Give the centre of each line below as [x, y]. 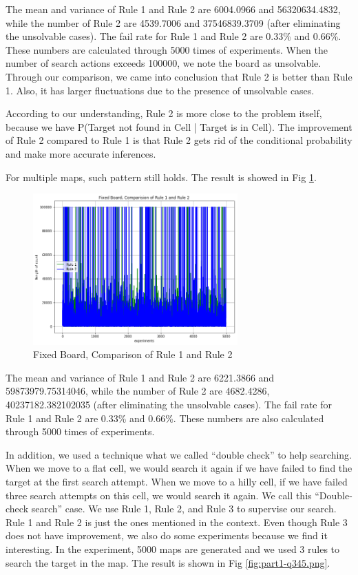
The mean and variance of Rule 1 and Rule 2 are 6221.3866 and [140, 377]
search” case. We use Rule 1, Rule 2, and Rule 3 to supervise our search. [184, 509]
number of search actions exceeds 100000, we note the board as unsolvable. [164, 63]
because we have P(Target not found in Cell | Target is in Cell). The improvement [179, 126]
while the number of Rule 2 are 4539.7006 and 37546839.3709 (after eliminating [173, 22]
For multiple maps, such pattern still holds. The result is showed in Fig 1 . [161, 177]
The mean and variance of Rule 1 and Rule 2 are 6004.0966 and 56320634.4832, [173, 9]
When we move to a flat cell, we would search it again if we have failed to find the [179, 468]
